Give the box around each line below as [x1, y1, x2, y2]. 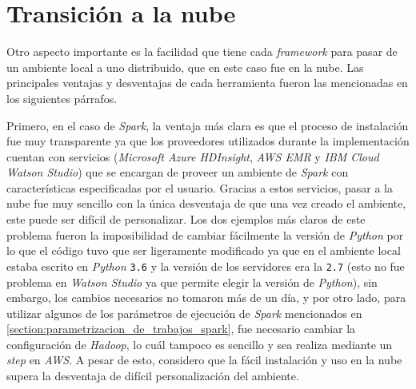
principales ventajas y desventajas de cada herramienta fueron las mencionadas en [6, 74, 408, 91]
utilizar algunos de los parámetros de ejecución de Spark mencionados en [6, 304, 362, 321]
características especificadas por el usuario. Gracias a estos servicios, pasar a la [6, 179, 393, 196]
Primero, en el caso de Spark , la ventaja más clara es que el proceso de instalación [6, 117, 409, 133]
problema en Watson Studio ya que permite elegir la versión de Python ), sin [6, 273, 378, 290]
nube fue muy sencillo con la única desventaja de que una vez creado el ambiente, [6, 195, 406, 212]
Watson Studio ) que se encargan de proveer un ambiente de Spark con [6, 164, 349, 181]
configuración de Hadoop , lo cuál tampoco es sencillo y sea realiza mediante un [6, 335, 393, 352]
